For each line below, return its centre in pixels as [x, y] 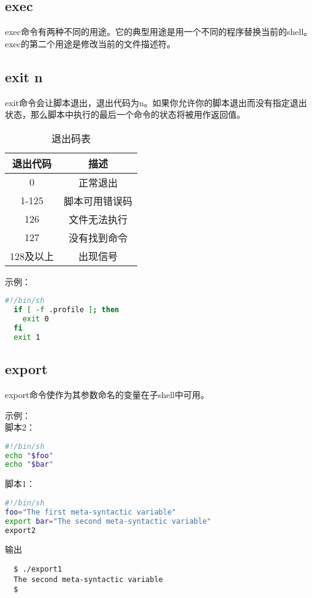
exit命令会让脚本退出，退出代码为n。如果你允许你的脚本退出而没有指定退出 [156, 102]
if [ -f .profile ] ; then [67, 310]
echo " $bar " [29, 465]
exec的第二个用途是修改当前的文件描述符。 [90, 43]
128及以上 [32, 256]
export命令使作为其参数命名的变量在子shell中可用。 [107, 394]
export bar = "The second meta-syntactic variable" [108, 521]
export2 [21, 530]
